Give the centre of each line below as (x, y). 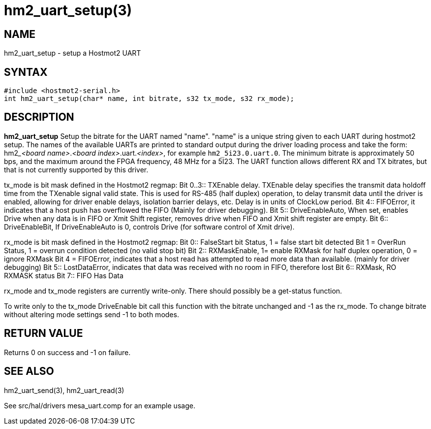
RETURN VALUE (44, 333)
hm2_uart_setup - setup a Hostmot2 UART (73, 53)
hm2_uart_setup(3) (68, 10)
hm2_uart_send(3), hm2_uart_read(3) (64, 390)
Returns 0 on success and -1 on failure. (67, 352)
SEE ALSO (29, 371)
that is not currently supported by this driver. (76, 169)
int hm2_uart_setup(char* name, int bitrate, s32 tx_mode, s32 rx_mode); (149, 99)
